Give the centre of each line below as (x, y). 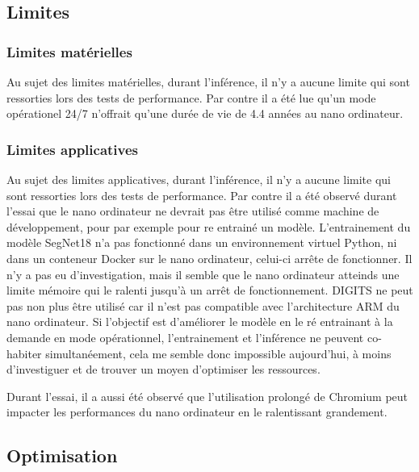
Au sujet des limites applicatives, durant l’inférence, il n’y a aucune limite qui (199, 179)
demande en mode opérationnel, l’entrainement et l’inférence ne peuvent (185, 337)
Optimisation (62, 455)
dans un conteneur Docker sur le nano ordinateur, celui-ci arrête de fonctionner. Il (209, 258)
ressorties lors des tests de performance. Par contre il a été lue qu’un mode (191, 97)
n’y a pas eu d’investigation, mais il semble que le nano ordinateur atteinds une (203, 274)
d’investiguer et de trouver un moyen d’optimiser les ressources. (163, 369)
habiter (24, 353)
